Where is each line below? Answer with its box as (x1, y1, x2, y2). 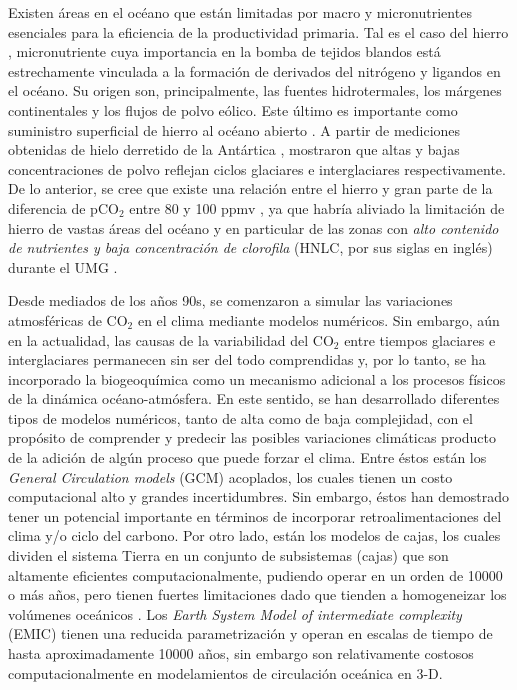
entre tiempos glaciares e (344, 329, 496, 350)
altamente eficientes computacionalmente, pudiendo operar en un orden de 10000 (8, 564, 503, 585)
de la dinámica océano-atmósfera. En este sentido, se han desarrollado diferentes (8, 388, 500, 409)
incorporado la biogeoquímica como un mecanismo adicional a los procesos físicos (8, 368, 506, 389)
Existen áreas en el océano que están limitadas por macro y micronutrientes (8, 2, 472, 22)
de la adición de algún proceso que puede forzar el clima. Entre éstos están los (8, 447, 487, 468)
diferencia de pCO (8, 197, 119, 218)
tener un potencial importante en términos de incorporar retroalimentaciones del (8, 505, 502, 526)
